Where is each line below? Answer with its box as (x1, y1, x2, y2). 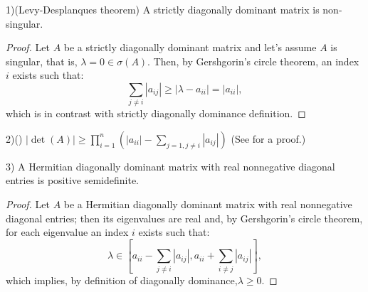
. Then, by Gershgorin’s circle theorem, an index (147, 53, 359, 68)
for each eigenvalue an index (6, 225, 129, 239)
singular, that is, (6, 53, 78, 68)
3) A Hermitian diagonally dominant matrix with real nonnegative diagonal (6, 158, 335, 173)
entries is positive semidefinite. (6, 173, 139, 188)
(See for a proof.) (231, 131, 306, 146)
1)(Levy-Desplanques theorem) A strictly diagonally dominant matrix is (6, 2, 320, 16)
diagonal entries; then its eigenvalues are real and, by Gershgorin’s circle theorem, (6, 210, 363, 225)
